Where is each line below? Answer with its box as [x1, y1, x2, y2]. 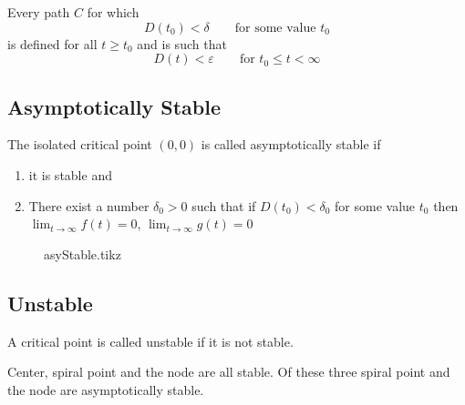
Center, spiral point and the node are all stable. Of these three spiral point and [7, 362, 450, 381]
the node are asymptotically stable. [7, 380, 204, 399]
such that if [191, 196, 256, 215]
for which [87, 3, 139, 21]
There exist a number [28, 196, 150, 215]
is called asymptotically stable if [201, 135, 381, 154]
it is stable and [28, 165, 112, 184]
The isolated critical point [7, 135, 152, 154]
